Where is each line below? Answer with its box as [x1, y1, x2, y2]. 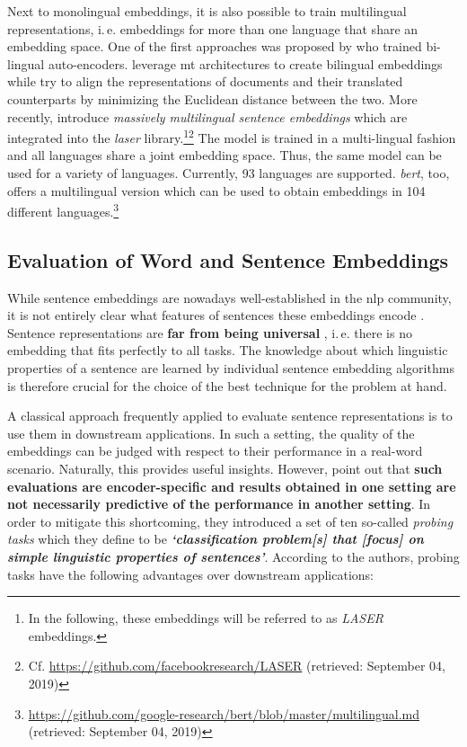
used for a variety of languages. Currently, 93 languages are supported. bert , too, [7, 164, 450, 182]
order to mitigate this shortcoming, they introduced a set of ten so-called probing [7, 511, 454, 530]
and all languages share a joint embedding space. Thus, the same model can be [7, 146, 442, 165]
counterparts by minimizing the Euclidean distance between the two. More [7, 89, 418, 108]
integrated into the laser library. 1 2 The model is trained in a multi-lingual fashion [7, 126, 456, 147]
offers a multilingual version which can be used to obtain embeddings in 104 [7, 181, 426, 200]
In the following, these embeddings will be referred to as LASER [28, 609, 383, 627]
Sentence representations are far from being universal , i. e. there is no [7, 323, 412, 342]
